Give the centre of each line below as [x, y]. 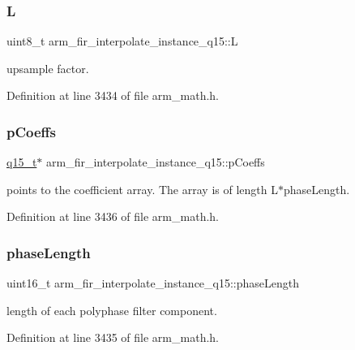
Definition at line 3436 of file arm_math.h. [113, 216]
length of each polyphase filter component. [112, 310]
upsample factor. [48, 68]
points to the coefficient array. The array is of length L [142, 189]
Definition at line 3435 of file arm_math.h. [113, 337]
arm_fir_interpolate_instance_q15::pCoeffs [156, 162]
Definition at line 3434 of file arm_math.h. [113, 95]
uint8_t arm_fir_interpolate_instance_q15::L [122, 41]
